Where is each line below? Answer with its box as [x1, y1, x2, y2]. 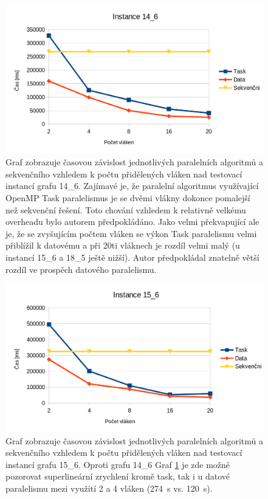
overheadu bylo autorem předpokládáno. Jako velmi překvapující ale [5, 215, 259, 228]
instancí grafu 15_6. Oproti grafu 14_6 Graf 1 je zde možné [5, 458, 230, 470]
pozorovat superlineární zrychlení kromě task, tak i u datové [5, 470, 230, 483]
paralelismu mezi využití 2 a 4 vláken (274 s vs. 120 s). [5, 482, 213, 495]
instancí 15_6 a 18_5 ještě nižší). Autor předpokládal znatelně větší [5, 251, 259, 264]
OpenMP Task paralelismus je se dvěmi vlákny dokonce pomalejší [5, 191, 250, 204]
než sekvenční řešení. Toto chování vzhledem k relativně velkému [5, 203, 246, 216]
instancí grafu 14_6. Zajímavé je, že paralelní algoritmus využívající [5, 179, 259, 192]
